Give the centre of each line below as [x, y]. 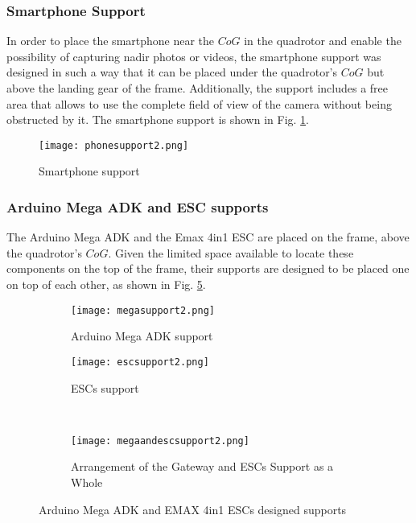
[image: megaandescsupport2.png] [160, 441]
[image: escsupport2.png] [140, 362]
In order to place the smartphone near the [111, 41]
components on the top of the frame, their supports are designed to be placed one [208, 268]
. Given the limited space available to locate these [231, 252]
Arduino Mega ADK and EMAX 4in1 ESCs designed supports [193, 509]
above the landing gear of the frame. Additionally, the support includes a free [198, 88]
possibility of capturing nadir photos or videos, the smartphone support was [194, 56]
